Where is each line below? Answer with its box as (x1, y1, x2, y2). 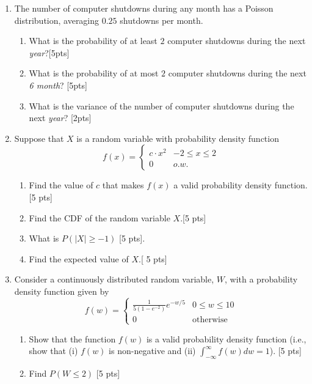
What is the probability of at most (29, 67, 159, 79)
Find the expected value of (29, 252, 129, 265)
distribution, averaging (14, 13, 100, 26)
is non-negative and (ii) (109, 344, 196, 357)
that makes (102, 179, 144, 191)
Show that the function (29, 332, 116, 345)
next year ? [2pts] (29, 111, 92, 124)
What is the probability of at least (29, 34, 158, 47)
